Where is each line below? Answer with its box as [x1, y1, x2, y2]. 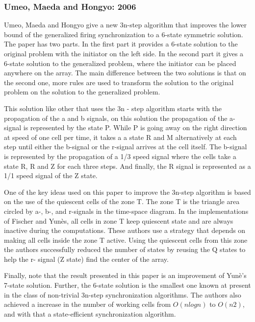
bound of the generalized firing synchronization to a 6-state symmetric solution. [4, 29, 243, 39]
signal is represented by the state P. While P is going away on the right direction [4, 122, 247, 133]
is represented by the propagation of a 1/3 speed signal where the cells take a [4, 151, 236, 161]
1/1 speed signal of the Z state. [4, 170, 98, 181]
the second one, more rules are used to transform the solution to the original [4, 77, 234, 87]
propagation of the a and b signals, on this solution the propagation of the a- [4, 113, 235, 123]
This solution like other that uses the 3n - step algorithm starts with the [4, 103, 222, 113]
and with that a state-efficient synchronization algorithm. [4, 308, 176, 319]
